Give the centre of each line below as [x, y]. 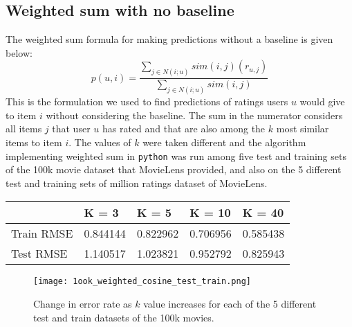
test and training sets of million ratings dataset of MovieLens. [137, 183]
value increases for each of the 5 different [230, 304]
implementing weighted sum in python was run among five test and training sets [176, 156]
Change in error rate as [83, 304]
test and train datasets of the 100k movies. [124, 317]
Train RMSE [42, 233]
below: [19, 52]
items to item [34, 142]
